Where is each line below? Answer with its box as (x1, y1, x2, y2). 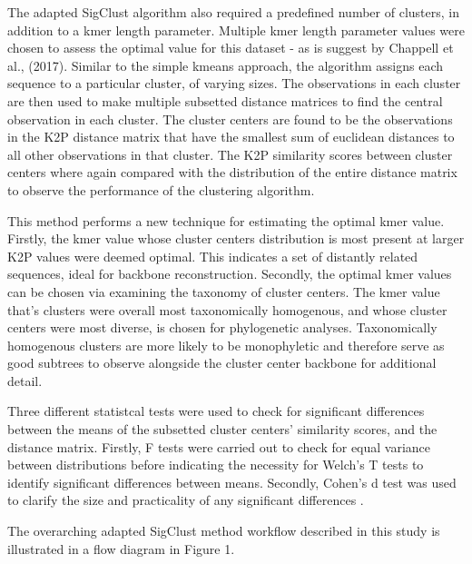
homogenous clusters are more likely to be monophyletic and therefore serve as (7, 335, 445, 354)
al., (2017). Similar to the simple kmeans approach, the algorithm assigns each (7, 55, 443, 74)
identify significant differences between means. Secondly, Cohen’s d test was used (7, 472, 457, 491)
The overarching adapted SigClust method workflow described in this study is (7, 521, 440, 540)
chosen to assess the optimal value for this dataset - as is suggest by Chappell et (7, 38, 454, 57)
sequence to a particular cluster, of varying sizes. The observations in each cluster (7, 74, 461, 93)
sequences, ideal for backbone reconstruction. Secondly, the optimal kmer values (7, 264, 452, 283)
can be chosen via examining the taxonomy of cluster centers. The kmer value (7, 282, 440, 301)
